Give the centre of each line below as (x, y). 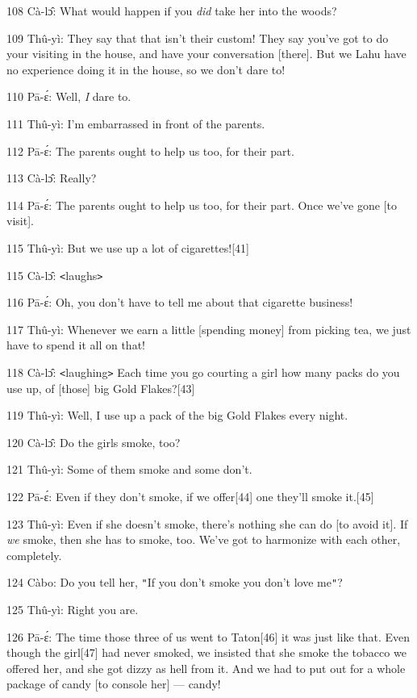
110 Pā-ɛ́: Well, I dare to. (69, 96)
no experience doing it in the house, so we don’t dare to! (146, 69)
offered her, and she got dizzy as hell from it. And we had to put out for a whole (206, 668)
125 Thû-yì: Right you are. (73, 610)
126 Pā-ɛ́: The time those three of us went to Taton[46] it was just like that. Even (208, 636)
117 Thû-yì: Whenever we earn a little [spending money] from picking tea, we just (209, 329)
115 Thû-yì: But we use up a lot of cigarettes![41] (128, 247)
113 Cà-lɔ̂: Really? (52, 178)
